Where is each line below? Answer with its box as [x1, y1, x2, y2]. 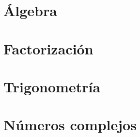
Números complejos [3, 115, 137, 135]
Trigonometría [3, 76, 101, 96]
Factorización [3, 38, 93, 58]
